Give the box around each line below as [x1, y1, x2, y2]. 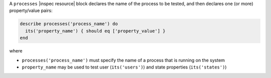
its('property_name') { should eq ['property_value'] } [25, 28, 166, 33]
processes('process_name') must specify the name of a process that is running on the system [22, 57, 225, 63]
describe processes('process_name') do [20, 21, 118, 27]
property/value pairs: [9, 7, 53, 13]
